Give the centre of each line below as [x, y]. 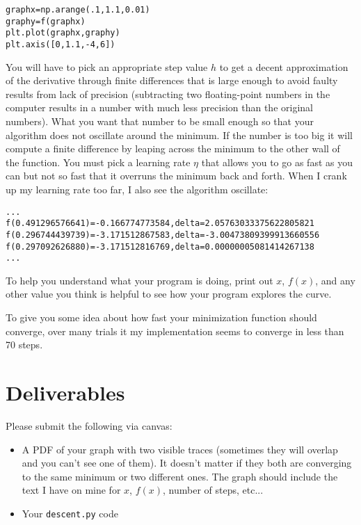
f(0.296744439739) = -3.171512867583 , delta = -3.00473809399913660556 [163, 235]
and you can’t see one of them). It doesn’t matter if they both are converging [187, 463]
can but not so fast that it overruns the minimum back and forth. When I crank [176, 176]
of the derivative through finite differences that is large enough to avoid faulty [172, 80]
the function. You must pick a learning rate [98, 162]
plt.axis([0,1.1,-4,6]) [61, 44]
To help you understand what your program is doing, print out [139, 280]
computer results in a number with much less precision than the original [159, 107]
